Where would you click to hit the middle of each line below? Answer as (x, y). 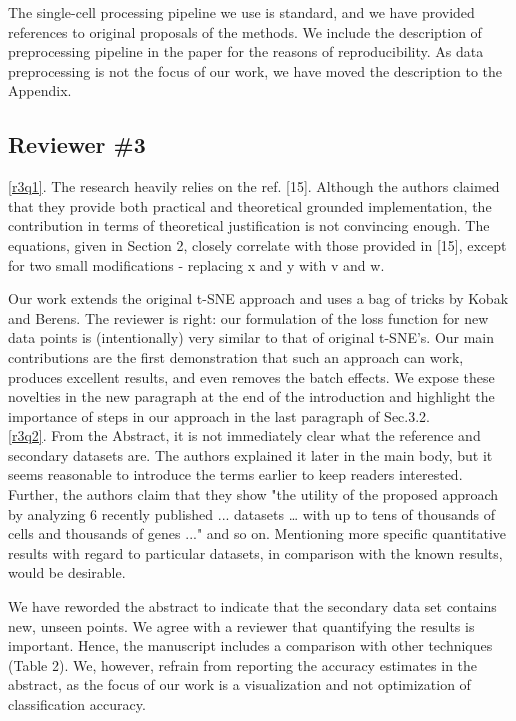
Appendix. (40, 90)
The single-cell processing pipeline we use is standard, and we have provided (241, 12)
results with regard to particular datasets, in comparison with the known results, (255, 552)
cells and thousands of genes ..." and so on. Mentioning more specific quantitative (257, 533)
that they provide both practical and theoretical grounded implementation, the (250, 205)
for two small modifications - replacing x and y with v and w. (196, 264)
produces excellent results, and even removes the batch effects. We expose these (251, 376)
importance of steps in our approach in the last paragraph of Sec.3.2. (219, 415)
